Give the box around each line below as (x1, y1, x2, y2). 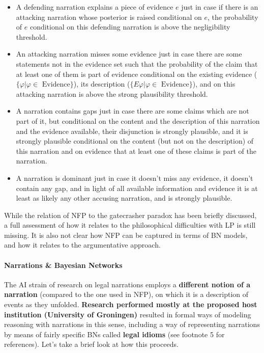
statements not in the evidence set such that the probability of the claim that (16, 58, 258, 69)
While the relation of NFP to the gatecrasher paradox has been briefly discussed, (4, 209, 257, 220)
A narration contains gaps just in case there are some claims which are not (16, 105, 249, 116)
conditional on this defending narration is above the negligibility (30, 21, 230, 32)
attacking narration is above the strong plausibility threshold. (16, 88, 208, 99)
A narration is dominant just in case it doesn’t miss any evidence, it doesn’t (16, 172, 253, 183)
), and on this (192, 78, 236, 89)
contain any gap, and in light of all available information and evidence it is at (16, 182, 258, 193)
